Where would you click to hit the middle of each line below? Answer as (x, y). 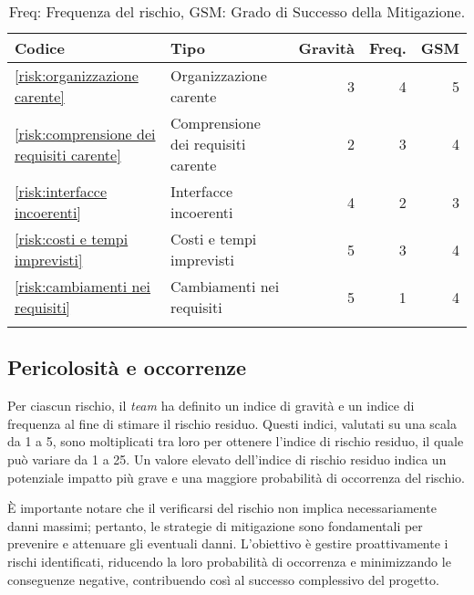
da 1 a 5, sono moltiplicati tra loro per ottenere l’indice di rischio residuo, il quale (236, 441)
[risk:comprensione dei (85, 133)
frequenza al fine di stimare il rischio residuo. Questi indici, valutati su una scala (232, 423)
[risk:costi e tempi (72, 239)
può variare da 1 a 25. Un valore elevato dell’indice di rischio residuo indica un (227, 459)
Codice (40, 48)
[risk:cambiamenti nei (83, 286)
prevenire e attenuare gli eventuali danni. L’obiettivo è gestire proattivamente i (228, 543)
